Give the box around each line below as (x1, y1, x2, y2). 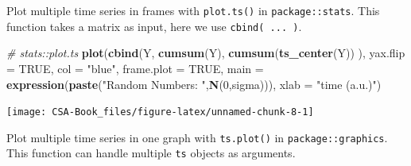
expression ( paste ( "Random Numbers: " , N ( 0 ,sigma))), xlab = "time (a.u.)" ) (6, 75, 382, 92)
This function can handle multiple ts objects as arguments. (6, 145, 296, 161)
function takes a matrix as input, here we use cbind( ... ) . (6, 17, 302, 34)
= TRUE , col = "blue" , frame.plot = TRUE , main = (6, 60, 264, 76)
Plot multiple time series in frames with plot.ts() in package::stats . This (6, 2, 380, 18)
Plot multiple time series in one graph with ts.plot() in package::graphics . (6, 129, 388, 145)
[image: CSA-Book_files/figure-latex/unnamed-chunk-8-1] (6, 106, 314, 118)
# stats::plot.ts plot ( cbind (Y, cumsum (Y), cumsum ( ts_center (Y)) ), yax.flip (6, 44, 405, 61)
